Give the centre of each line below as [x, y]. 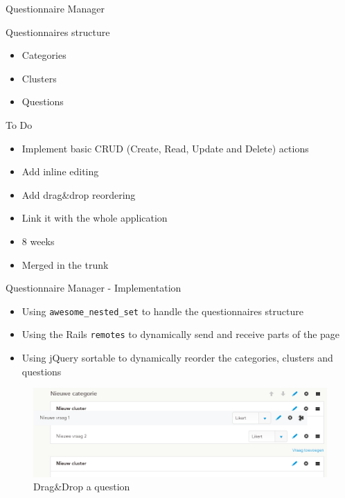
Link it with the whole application [95, 218]
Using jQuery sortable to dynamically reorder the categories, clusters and [177, 358]
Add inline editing [60, 171]
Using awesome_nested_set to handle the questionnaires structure [162, 311]
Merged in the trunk [65, 264]
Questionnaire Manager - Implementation [94, 288]
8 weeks [38, 241]
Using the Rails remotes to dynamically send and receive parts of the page [181, 334]
